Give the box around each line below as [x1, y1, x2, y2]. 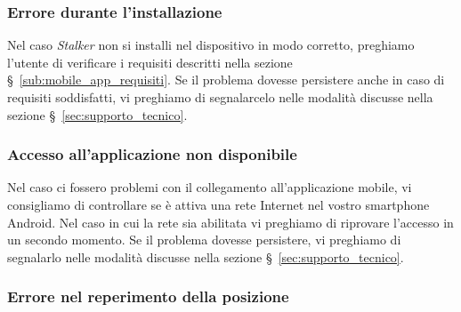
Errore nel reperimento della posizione [7, 285, 289, 308]
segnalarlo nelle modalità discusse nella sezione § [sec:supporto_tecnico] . [7, 247, 404, 266]
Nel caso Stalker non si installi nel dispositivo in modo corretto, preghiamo [7, 36, 415, 54]
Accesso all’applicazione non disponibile [7, 143, 297, 165]
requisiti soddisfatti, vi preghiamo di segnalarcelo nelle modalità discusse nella [7, 88, 433, 106]
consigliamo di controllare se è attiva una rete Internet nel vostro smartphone [7, 196, 430, 213]
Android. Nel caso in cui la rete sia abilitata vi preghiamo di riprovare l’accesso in [7, 212, 454, 231]
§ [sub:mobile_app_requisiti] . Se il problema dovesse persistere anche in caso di [7, 70, 445, 89]
